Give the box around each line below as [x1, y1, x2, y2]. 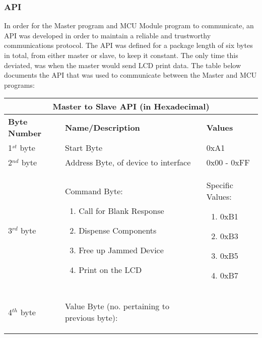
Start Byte [64, 142, 102, 154]
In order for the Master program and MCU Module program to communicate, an [4, 20, 254, 31]
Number [8, 127, 42, 139]
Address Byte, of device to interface [64, 156, 191, 168]
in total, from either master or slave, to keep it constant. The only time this [4, 50, 238, 60]
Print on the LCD [79, 263, 142, 275]
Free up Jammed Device [79, 244, 164, 256]
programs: [4, 79, 35, 90]
